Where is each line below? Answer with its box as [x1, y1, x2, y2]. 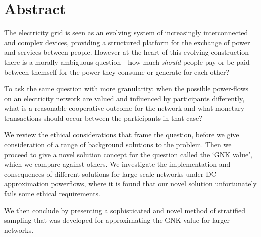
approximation [4, 178, 49, 189]
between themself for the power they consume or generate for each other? [4, 66, 230, 77]
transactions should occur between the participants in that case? [4, 112, 202, 123]
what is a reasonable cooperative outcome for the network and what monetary [4, 103, 245, 113]
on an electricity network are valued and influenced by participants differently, [4, 93, 245, 103]
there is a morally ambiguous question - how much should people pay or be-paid [4, 56, 250, 67]
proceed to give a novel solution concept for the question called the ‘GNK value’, [4, 149, 252, 159]
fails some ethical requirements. [4, 188, 101, 199]
